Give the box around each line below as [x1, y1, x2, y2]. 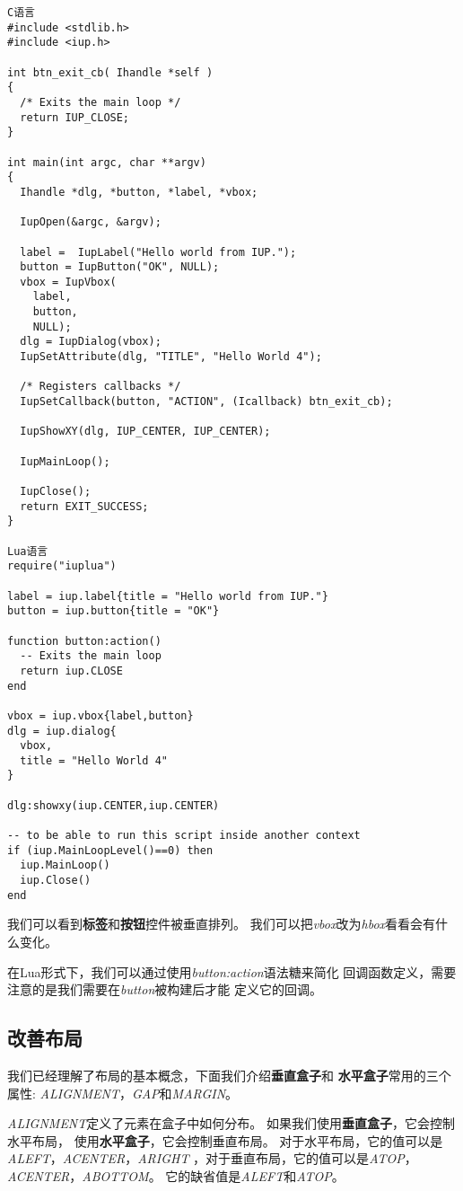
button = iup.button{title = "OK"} [7, 604, 220, 618]
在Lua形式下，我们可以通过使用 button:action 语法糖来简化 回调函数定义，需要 [7, 962, 457, 981]
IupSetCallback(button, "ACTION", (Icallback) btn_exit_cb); [20, 395, 393, 409]
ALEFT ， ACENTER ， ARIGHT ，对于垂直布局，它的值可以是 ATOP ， [7, 1149, 417, 1168]
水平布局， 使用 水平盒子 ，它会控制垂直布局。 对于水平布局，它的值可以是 [7, 1131, 443, 1150]
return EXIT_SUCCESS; [20, 499, 149, 513]
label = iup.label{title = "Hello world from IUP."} [7, 589, 328, 603]
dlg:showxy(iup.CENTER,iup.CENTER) [7, 798, 220, 812]
